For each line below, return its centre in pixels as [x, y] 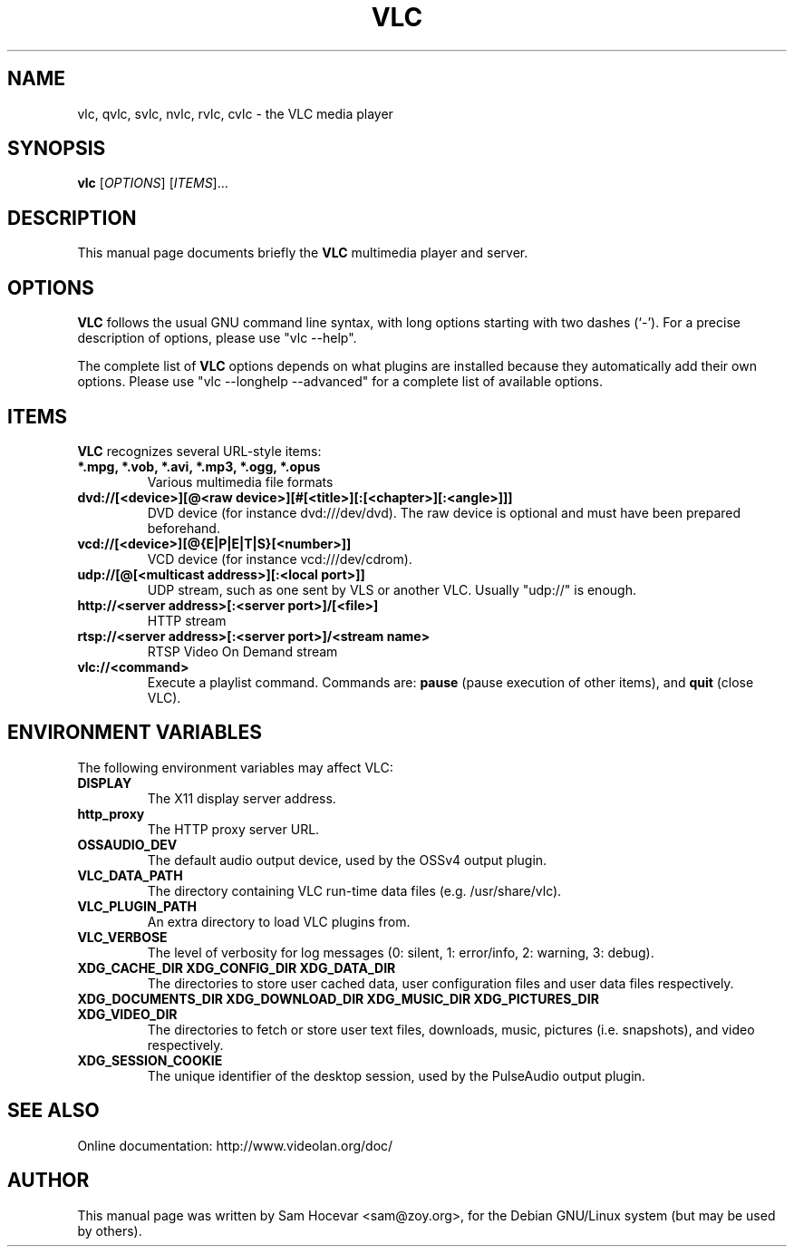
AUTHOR [48, 1181]
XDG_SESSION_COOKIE [150, 1060]
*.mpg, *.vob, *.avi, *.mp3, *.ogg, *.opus [199, 466]
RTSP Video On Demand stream [242, 651]
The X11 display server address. [242, 798]
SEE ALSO [53, 1111]
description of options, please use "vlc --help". [217, 338]
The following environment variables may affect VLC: [235, 767]
